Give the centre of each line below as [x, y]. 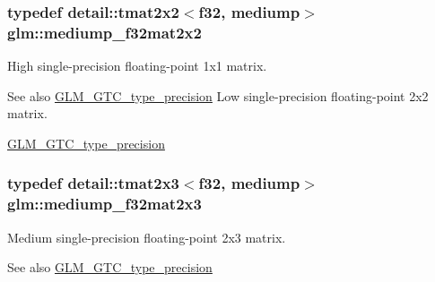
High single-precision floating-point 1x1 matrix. [137, 66]
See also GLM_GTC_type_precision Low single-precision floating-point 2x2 [218, 95]
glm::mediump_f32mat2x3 [104, 204]
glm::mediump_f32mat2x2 [104, 32]
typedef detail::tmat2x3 [93, 183]
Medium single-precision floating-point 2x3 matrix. [147, 237]
